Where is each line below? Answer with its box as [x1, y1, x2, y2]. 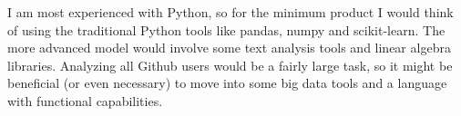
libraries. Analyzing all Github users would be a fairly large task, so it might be [7, 55, 453, 74]
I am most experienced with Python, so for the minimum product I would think [7, 3, 454, 21]
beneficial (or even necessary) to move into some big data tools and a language [7, 73, 447, 92]
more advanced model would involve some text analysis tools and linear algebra [7, 38, 451, 57]
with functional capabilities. [7, 91, 163, 110]
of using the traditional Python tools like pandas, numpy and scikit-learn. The [7, 20, 446, 39]
